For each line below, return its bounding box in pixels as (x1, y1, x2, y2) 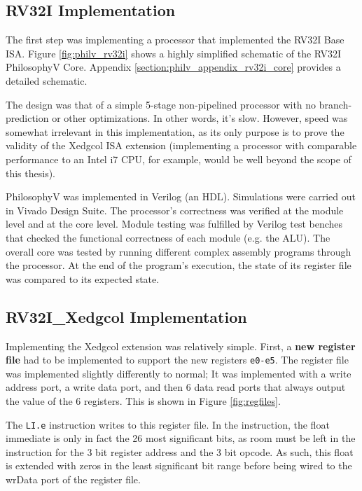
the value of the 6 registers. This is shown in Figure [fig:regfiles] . (6, 393, 281, 408)
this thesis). (6, 165, 56, 180)
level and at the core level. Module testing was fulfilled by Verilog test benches (6, 216, 343, 231)
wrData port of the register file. (6, 471, 141, 486)
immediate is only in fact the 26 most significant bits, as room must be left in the (6, 431, 356, 445)
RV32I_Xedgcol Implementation (6, 305, 247, 327)
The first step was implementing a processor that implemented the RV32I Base (6, 32, 344, 47)
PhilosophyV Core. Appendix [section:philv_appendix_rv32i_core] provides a (6, 60, 341, 74)
